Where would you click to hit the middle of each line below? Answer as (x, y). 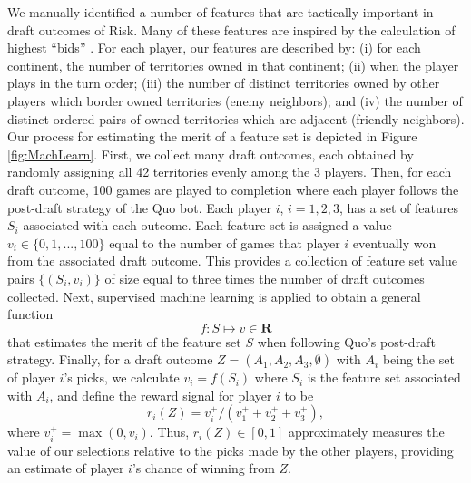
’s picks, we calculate (122, 377)
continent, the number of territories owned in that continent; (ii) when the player (233, 65)
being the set (418, 359)
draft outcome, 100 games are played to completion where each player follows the (233, 189)
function (30, 314)
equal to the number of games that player (225, 242)
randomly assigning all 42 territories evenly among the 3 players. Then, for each (230, 172)
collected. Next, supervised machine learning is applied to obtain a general (214, 296)
